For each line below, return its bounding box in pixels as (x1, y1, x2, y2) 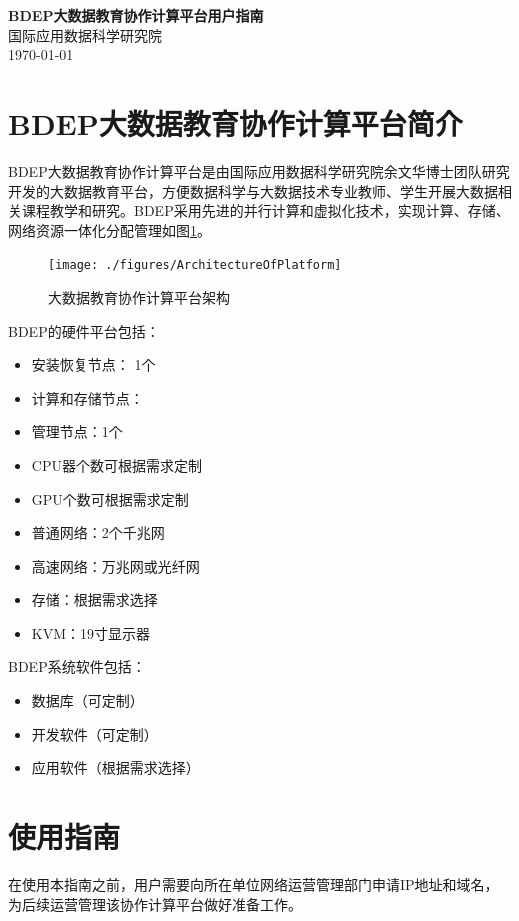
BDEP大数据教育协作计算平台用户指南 (8, 5, 264, 25)
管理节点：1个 (31, 421, 123, 442)
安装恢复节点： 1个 (31, 354, 156, 375)
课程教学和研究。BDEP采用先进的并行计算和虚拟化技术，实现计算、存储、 (21, 200, 510, 221)
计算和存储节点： (31, 387, 144, 408)
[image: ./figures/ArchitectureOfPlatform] (48, 258, 342, 273)
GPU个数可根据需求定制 (31, 488, 189, 509)
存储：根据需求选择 (31, 589, 158, 610)
